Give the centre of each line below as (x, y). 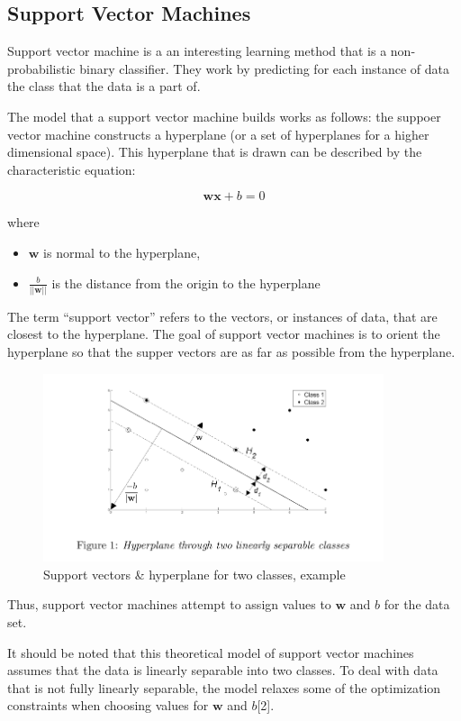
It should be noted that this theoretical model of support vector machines (211, 652)
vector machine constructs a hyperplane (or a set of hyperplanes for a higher (218, 134)
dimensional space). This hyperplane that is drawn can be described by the (215, 152)
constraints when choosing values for (108, 705)
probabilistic (41, 68)
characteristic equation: (72, 169)
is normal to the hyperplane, (122, 252)
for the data (417, 604)
